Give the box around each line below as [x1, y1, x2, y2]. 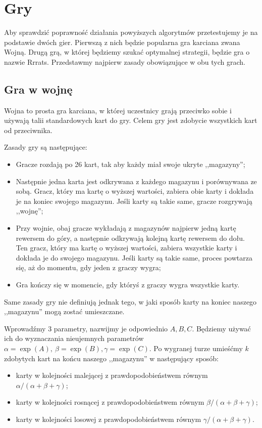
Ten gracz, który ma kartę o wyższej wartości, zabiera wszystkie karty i [16, 242, 237, 253]
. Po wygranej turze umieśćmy [149, 343, 243, 353]
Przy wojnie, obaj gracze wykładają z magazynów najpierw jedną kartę [16, 223, 236, 233]
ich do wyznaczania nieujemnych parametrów [4, 333, 144, 344]
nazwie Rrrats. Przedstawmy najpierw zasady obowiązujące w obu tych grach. [4, 56, 245, 67]
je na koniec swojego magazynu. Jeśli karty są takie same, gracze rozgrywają [16, 195, 252, 206]
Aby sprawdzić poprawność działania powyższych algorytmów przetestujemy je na [4, 27, 258, 37]
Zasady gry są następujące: [4, 142, 87, 152]
